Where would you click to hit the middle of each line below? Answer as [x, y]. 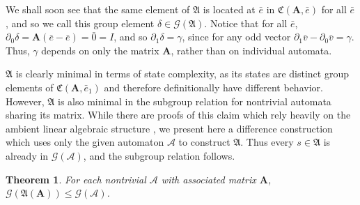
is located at [229, 9]
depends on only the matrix [100, 50]
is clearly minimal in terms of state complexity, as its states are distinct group [182, 74]
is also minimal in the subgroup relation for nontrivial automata [195, 101]
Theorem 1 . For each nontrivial [76, 179]
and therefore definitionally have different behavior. [213, 87]
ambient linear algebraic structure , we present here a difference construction [169, 128]
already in [27, 155]
